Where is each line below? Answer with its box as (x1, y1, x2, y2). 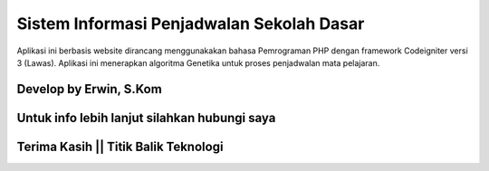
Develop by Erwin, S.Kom (16, 81, 162, 97)
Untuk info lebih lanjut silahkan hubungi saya (16, 109, 276, 126)
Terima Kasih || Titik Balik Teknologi (16, 138, 224, 154)
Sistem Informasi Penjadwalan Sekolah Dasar (16, 14, 365, 33)
